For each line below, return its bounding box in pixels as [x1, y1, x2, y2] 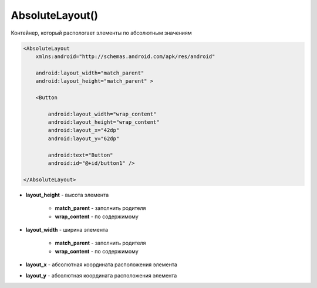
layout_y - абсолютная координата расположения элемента [25, 272, 177, 279]
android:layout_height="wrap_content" [48, 119, 160, 126]
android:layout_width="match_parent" [35, 69, 144, 76]
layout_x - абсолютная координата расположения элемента [25, 261, 177, 268]
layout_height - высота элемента [25, 191, 109, 198]
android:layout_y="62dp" [48, 135, 120, 142]
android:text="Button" [48, 151, 114, 158]
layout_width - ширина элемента [25, 226, 109, 233]
